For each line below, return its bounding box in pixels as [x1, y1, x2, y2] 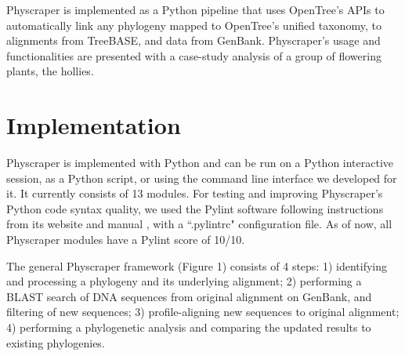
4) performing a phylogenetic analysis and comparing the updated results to [6, 319, 371, 336]
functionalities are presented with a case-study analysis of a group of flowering [6, 47, 381, 64]
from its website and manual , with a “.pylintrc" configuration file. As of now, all [6, 216, 392, 232]
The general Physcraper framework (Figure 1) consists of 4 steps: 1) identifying [6, 257, 388, 274]
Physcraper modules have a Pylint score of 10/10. [6, 231, 245, 248]
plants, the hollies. [6, 63, 94, 79]
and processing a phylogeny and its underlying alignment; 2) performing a [6, 273, 362, 289]
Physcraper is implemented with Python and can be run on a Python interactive [6, 154, 394, 171]
